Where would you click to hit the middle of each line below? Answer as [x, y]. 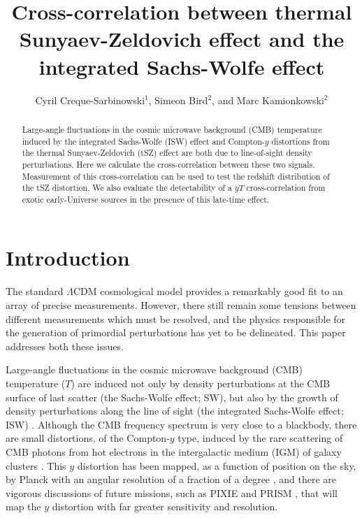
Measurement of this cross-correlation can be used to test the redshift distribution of [176, 176]
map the [23, 506]
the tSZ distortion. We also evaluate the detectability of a [127, 188]
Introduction [68, 258]
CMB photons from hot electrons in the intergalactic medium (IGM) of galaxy [174, 451]
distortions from [301, 141]
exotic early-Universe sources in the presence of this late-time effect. [146, 199]
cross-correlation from [286, 188]
